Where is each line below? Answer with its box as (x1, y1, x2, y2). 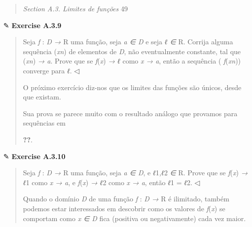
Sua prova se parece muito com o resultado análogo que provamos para (23, 108, 238, 118)
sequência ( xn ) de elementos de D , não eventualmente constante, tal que (23, 46, 241, 56)
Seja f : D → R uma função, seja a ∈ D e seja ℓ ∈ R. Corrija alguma (23, 36, 233, 47)
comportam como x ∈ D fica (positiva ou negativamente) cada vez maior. (23, 213, 246, 223)
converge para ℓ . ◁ (23, 65, 80, 75)
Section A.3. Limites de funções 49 (23, 3, 128, 13)
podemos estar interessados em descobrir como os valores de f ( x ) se (23, 203, 225, 213)
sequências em (23, 118, 66, 128)
